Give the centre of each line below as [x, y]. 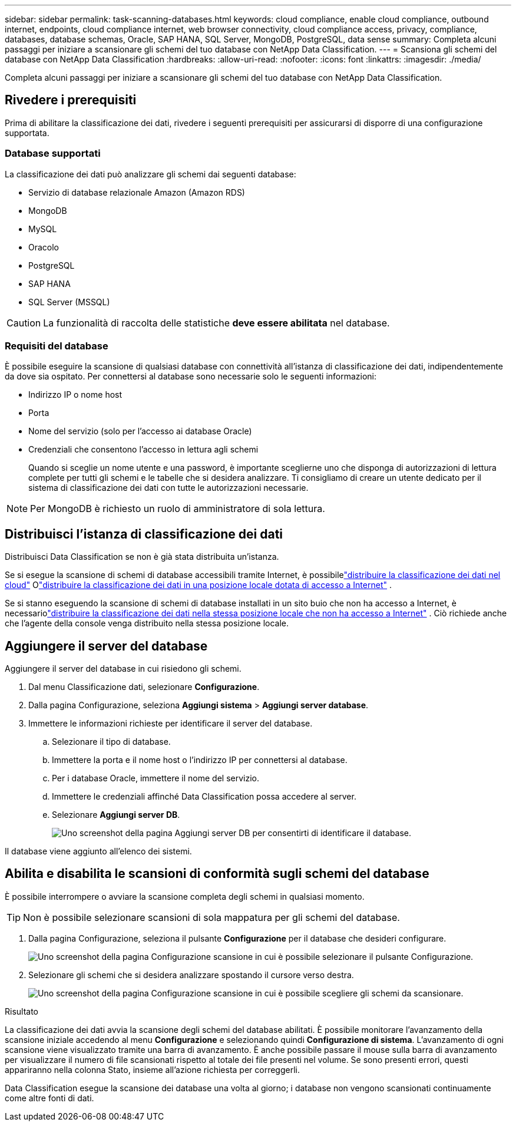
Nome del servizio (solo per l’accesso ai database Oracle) [140, 431]
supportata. [27, 133]
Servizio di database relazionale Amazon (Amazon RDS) [137, 192]
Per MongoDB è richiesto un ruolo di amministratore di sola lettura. [178, 509]
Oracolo [44, 247]
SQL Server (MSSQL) [69, 302]
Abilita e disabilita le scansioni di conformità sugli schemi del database [217, 874]
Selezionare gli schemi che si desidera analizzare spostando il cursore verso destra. [191, 975]
